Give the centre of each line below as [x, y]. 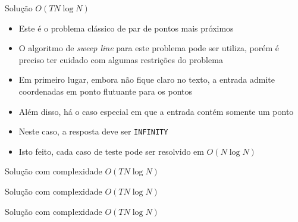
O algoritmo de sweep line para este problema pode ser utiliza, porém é [149, 48]
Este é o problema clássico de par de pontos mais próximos [126, 28]
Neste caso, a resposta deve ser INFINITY [93, 131]
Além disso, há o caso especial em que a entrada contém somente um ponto [156, 111]
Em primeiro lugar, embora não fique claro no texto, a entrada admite [147, 79]
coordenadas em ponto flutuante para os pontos [106, 91]
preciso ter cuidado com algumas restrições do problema [121, 59]
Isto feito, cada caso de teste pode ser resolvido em [111, 151]
